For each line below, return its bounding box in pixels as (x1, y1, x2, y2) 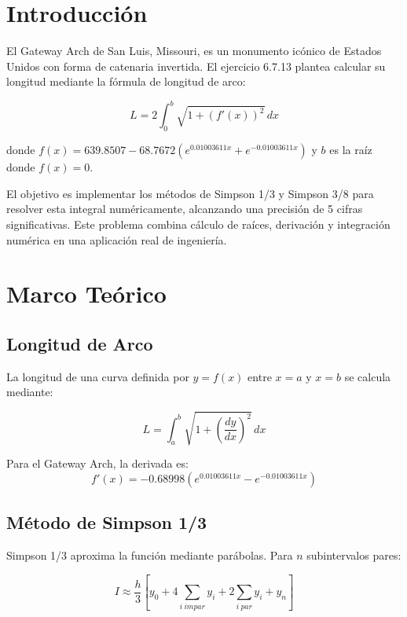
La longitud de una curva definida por (6, 368, 189, 384)
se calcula (344, 368, 391, 384)
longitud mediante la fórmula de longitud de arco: (6, 73, 246, 90)
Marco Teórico (6, 277, 167, 310)
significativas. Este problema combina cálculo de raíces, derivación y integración (6, 215, 390, 232)
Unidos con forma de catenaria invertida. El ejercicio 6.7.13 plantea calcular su (6, 57, 386, 74)
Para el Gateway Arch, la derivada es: (6, 455, 189, 472)
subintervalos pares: (306, 547, 401, 564)
